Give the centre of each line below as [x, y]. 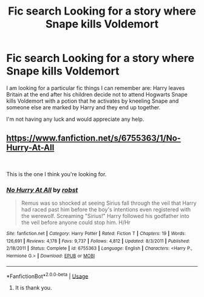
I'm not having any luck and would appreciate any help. [75, 119]
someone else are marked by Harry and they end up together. [83, 107]
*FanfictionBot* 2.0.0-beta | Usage [47, 276]
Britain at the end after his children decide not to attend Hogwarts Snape [97, 94]
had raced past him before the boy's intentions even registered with [106, 210]
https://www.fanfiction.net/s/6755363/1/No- [93, 138]
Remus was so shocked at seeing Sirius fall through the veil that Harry [109, 203]
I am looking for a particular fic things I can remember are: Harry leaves [96, 88]
